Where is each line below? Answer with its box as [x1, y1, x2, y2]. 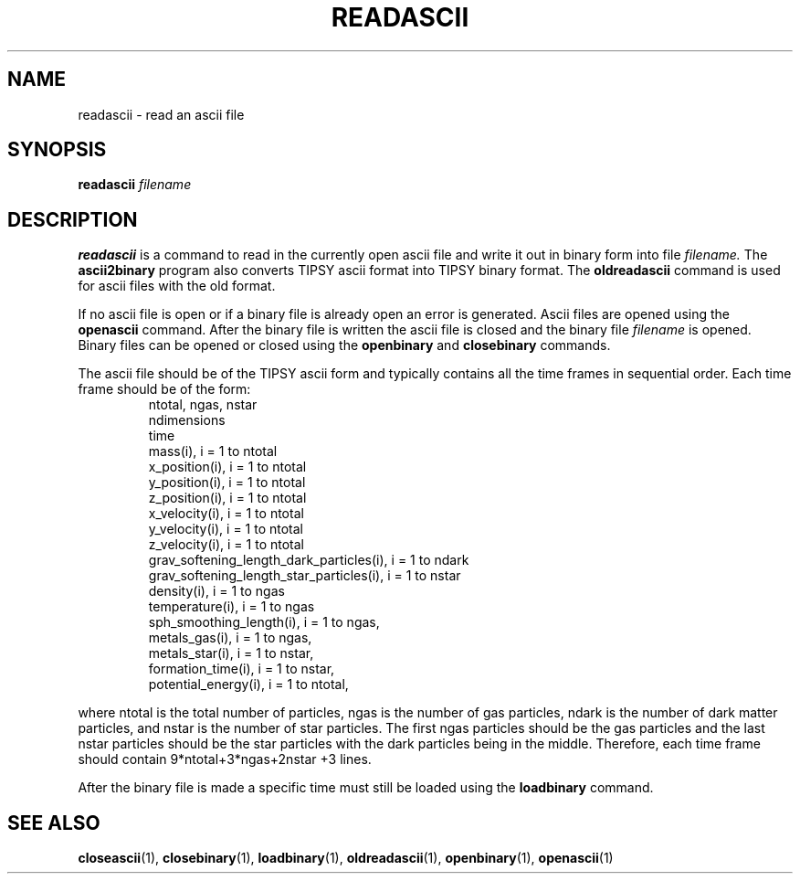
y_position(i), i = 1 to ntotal [148, 474, 306, 491]
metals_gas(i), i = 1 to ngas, [148, 630, 312, 646]
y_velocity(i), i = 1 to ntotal [148, 521, 304, 537]
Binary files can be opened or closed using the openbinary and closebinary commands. [78, 337, 611, 354]
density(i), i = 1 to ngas [148, 583, 285, 600]
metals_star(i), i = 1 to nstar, [148, 645, 314, 662]
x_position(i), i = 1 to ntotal [148, 459, 307, 475]
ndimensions [148, 412, 226, 429]
